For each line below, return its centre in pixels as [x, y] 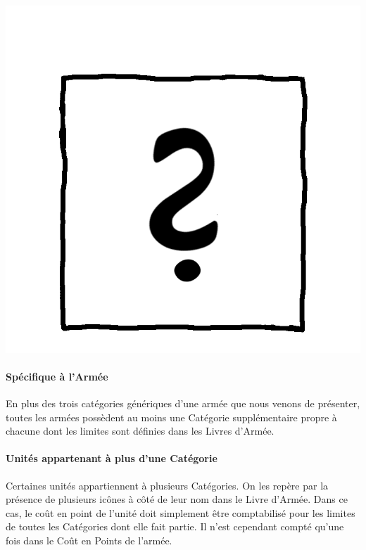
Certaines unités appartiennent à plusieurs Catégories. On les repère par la [167, 485]
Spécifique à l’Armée [57, 376]
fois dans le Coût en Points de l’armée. [89, 541]
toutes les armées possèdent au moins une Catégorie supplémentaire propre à [171, 417]
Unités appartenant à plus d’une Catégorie [112, 458]
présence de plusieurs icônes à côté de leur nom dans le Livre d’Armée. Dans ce [177, 499]
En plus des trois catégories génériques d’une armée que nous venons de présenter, [183, 403]
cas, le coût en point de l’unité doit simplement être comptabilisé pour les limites [181, 512]
